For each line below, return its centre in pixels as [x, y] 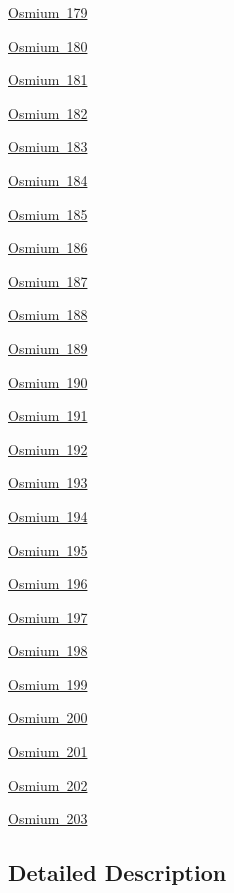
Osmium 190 [48, 381]
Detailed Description [117, 872]
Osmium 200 [48, 717]
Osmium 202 [48, 784]
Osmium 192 [48, 448]
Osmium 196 [48, 583]
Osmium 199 [48, 683]
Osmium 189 [48, 347]
